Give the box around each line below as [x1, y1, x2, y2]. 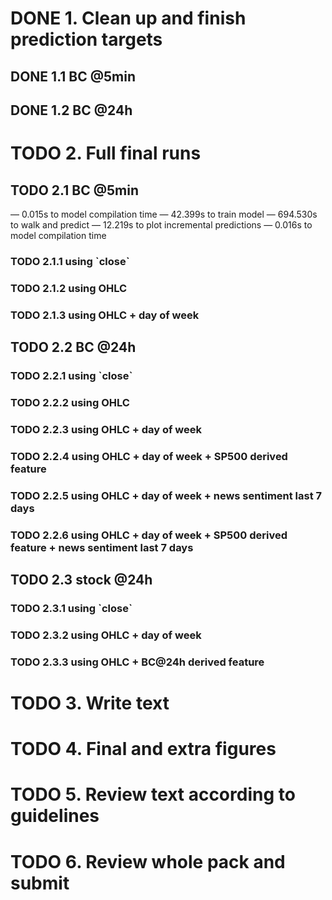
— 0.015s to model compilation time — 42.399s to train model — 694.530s [10, 208, 318, 220]
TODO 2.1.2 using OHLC [10, 281, 128, 295]
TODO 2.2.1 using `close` [10, 369, 133, 383]
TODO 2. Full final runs [10, 142, 202, 165]
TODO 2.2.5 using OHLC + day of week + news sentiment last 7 [10, 488, 323, 502]
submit [10, 872, 70, 894]
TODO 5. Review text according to [10, 783, 296, 806]
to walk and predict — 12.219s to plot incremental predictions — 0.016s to [10, 218, 313, 231]
